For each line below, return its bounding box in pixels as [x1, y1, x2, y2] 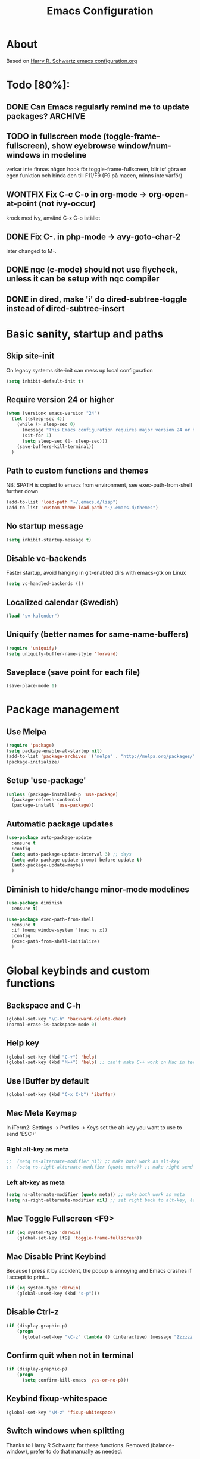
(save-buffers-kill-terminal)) [17, 443, 95, 450]
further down [6, 488, 39, 495]
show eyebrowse [51, 140, 117, 151]
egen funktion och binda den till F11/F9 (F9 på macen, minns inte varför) [6, 172, 183, 179]
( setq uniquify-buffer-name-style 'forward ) [6, 650, 118, 657]
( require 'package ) [6, 743, 55, 749]
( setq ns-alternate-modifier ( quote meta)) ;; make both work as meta [6, 1192, 185, 1198]
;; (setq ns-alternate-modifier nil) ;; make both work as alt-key [6, 1159, 180, 1164]
